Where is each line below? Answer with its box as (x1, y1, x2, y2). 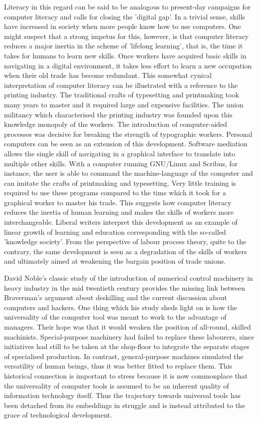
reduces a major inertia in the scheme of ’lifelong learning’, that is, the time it (4, 40, 243, 51)
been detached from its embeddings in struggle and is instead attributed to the (4, 400, 246, 410)
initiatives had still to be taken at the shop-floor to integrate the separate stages (4, 341, 250, 352)
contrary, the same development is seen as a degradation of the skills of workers (4, 246, 247, 256)
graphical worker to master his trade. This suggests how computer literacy (4, 197, 232, 207)
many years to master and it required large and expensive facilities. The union (4, 99, 244, 109)
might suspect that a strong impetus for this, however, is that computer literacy (4, 30, 249, 41)
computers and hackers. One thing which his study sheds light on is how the (4, 302, 237, 312)
